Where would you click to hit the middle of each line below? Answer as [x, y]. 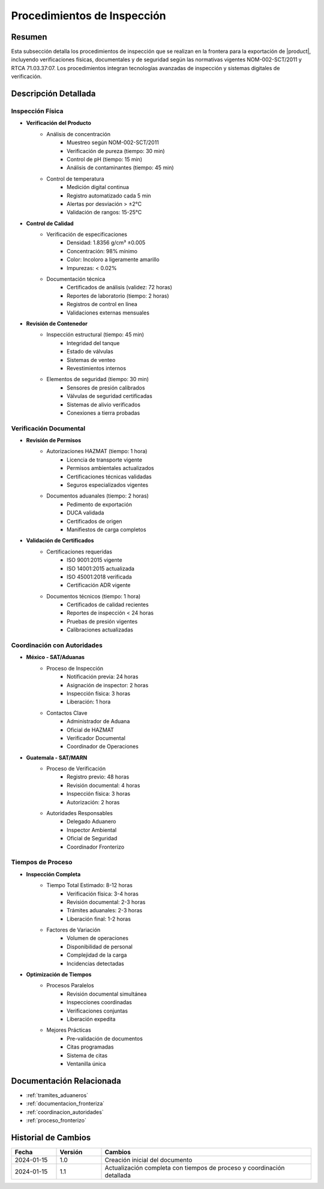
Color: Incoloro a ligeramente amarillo [113, 260]
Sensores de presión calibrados [106, 388]
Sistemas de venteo [91, 360]
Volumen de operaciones [98, 938]
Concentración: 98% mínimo [102, 251]
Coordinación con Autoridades [57, 645]
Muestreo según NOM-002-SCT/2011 [113, 143]
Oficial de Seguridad [92, 838]
